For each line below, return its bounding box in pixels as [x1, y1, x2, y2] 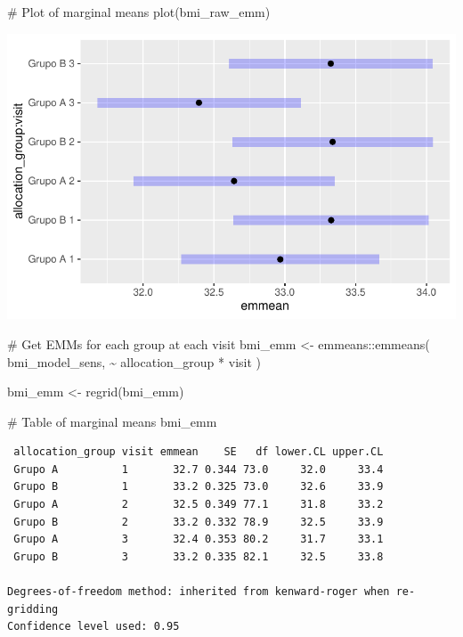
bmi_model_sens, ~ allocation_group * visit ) [7, 352, 262, 371]
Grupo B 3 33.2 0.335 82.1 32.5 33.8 [13, 550, 384, 563]
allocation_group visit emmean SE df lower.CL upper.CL [13, 445, 384, 459]
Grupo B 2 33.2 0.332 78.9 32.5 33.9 [13, 515, 384, 528]
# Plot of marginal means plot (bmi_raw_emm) [7, 3, 271, 20]
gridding [7, 602, 59, 616]
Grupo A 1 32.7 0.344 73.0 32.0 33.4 [13, 462, 384, 476]
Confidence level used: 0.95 [7, 620, 180, 633]
